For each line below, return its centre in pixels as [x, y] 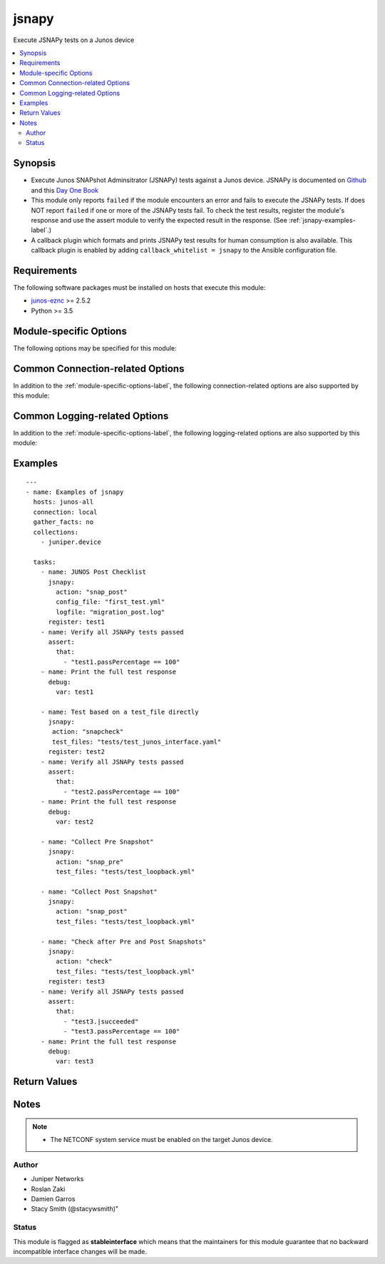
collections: [56, 532]
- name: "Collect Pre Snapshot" [97, 841]
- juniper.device [71, 542]
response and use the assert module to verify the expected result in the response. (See [159, 220]
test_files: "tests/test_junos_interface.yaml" [137, 742]
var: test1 [75, 692]
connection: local [65, 512]
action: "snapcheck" [88, 732]
